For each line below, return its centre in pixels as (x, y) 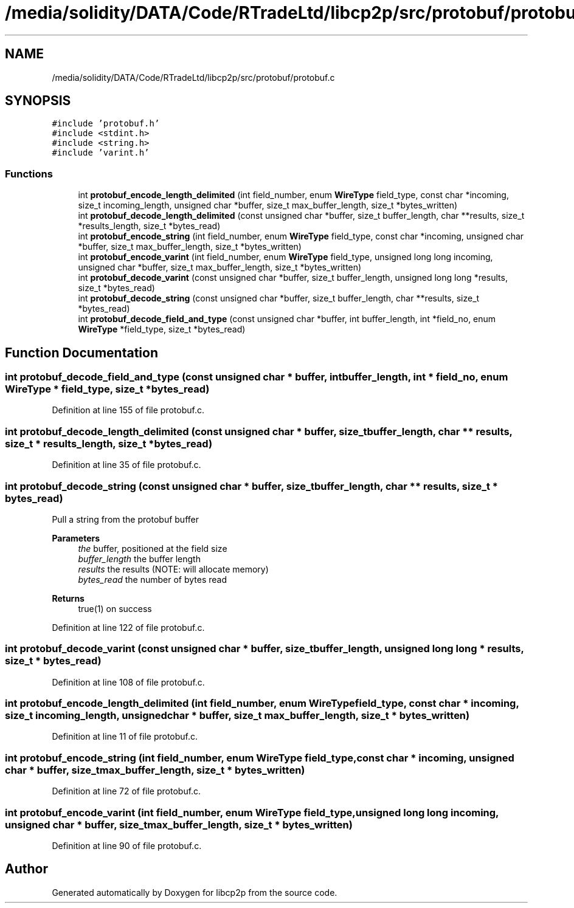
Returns (68, 598)
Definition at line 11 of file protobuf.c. (125, 737)
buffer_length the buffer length (139, 559)
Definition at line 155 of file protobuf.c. (128, 410)
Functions (29, 174)
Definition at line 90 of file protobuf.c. (127, 845)
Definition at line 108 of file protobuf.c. (128, 682)
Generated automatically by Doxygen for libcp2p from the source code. (195, 892)
